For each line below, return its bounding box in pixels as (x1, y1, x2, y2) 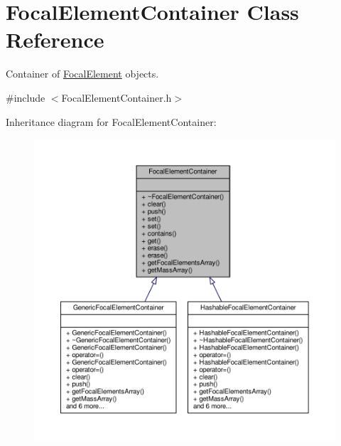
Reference (6, 25, 104, 54)
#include (6, 90, 45, 105)
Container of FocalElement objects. (6, 66, 159, 81)
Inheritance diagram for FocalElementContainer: (6, 114, 217, 129)
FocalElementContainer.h (61, 90, 172, 105)
